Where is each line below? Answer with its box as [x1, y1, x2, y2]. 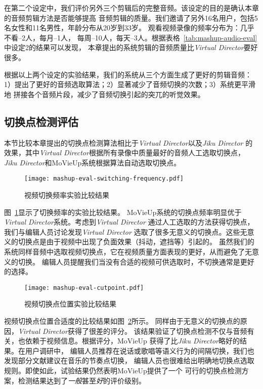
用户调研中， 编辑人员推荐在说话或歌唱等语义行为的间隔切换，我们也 [25, 345, 254, 356]
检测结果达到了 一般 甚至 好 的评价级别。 [18, 375, 146, 385]
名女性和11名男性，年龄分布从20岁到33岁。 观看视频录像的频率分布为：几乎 [4, 22, 254, 33]
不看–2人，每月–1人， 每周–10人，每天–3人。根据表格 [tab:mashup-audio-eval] [4, 32, 257, 42]
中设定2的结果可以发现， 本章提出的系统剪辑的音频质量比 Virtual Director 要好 [4, 42, 258, 53]
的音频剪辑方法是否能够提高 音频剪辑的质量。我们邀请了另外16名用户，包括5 [4, 12, 258, 23]
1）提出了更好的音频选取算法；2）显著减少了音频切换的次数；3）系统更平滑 [4, 79, 255, 90]
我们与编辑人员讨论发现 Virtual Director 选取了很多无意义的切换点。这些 [4, 226, 240, 237]
